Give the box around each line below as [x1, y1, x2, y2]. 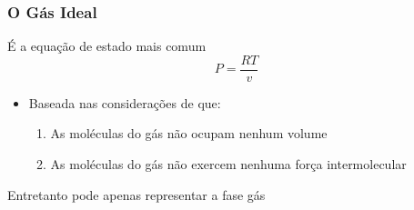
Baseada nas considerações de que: [28, 93, 221, 112]
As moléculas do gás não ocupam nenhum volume [50, 124, 328, 143]
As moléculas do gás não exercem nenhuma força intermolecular [50, 155, 407, 174]
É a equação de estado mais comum [7, 36, 207, 55]
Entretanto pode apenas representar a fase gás [7, 185, 266, 204]
